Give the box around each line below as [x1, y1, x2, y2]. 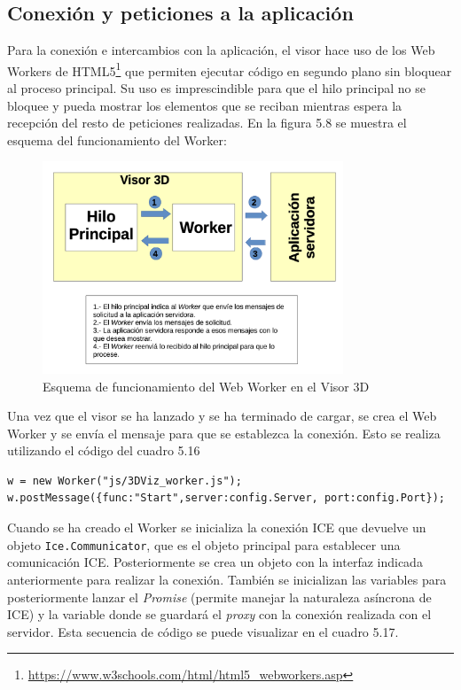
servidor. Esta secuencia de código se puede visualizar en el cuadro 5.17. [7, 622, 399, 640]
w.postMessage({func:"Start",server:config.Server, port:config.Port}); [7, 492, 445, 505]
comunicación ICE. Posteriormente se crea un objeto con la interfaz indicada [7, 553, 423, 571]
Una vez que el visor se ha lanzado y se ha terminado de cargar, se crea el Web [7, 407, 437, 425]
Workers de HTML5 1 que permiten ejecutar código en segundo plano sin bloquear [7, 58, 452, 80]
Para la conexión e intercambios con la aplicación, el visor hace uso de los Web [7, 41, 435, 59]
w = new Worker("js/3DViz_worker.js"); [7, 474, 242, 487]
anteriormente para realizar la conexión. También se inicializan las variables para [7, 570, 447, 588]
